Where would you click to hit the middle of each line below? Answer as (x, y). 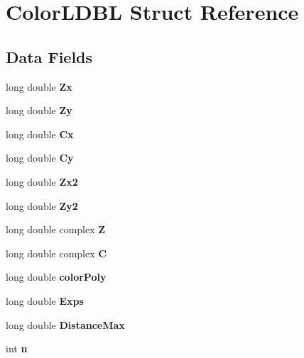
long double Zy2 (42, 205)
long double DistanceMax (65, 324)
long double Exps (45, 300)
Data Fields (49, 56)
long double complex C (56, 253)
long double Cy (40, 158)
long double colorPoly (56, 277)
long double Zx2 (42, 181)
